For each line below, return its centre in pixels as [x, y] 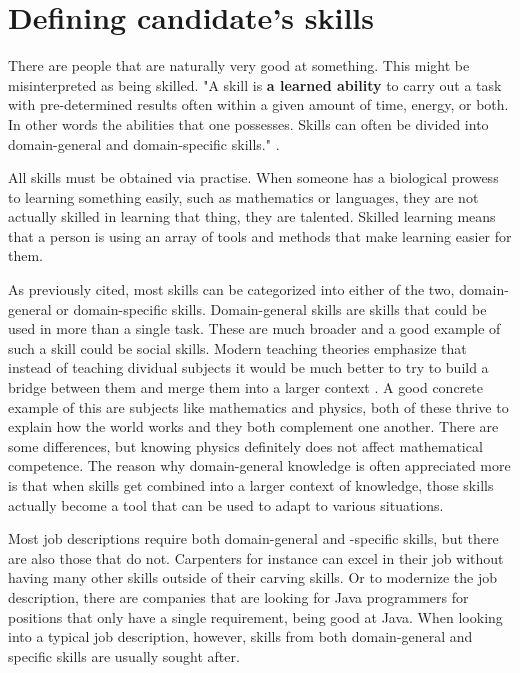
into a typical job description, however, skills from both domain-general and [240, 636]
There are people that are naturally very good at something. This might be [239, 65]
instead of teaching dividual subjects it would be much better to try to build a [248, 367]
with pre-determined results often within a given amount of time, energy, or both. [258, 104]
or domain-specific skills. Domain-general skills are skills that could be [271, 308]
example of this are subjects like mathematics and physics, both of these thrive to [258, 406]
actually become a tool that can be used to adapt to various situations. [226, 504]
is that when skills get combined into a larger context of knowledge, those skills [251, 485]
